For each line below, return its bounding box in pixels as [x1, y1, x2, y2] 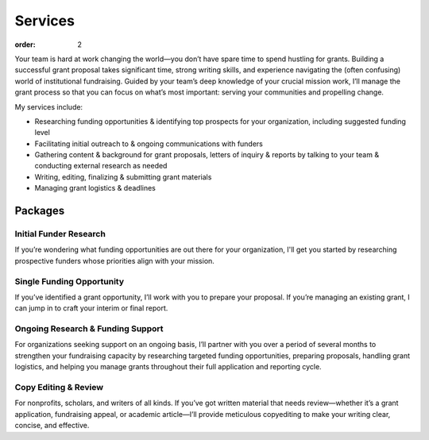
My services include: [14, 102, 83, 111]
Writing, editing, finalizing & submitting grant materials [34, 172, 212, 182]
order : [14, 40, 36, 49]
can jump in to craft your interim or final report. [14, 303, 168, 313]
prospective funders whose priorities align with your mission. [14, 256, 214, 265]
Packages [14, 204, 65, 218]
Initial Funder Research [14, 229, 106, 240]
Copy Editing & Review [14, 382, 103, 392]
